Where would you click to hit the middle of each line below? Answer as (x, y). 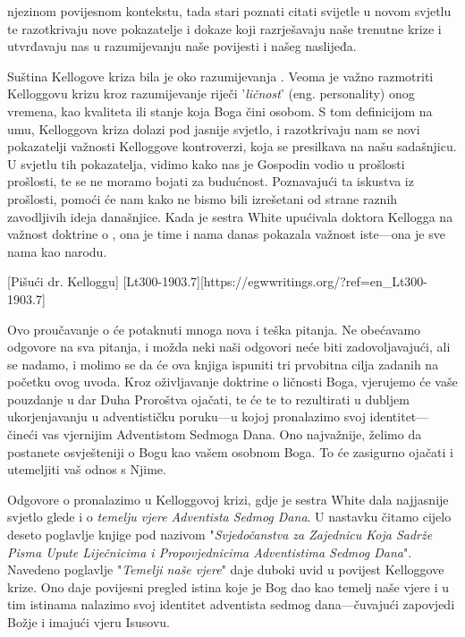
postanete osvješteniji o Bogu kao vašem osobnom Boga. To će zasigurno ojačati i (230, 451)
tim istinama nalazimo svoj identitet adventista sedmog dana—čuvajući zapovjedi (231, 604)
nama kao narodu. (57, 251)
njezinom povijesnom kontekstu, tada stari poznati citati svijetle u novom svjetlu (229, 11)
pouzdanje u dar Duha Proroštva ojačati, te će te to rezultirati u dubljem (208, 399)
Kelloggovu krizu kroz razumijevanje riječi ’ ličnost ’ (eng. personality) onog (211, 93)
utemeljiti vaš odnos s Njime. (87, 469)
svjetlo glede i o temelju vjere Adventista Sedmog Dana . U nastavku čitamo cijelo (229, 517)
